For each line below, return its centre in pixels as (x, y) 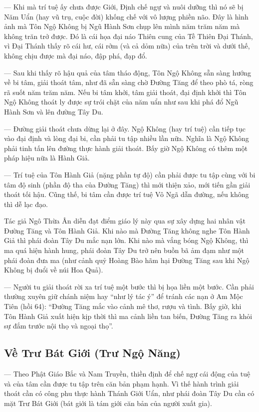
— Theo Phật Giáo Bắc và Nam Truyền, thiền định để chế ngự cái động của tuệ (127, 374)
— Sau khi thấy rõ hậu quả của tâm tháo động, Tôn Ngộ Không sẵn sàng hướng (128, 72)
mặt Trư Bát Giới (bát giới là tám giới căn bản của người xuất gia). (108, 403)
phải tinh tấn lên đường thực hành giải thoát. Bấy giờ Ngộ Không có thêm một (126, 148)
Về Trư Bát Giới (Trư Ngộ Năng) (92, 353)
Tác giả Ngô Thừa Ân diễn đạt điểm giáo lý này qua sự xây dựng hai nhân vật (125, 221)
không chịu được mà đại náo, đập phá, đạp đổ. (76, 55)
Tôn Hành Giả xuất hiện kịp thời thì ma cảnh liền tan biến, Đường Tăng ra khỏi (128, 316)
